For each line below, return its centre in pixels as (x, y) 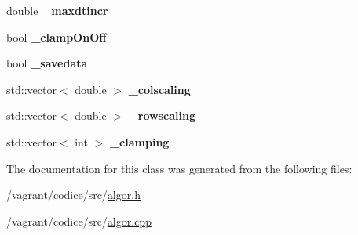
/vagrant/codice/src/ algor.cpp (79, 221)
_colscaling (159, 89)
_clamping (139, 141)
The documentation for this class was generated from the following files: (179, 168)
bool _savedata (47, 63)
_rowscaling (162, 116)
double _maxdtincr (57, 10)
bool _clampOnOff (57, 36)
